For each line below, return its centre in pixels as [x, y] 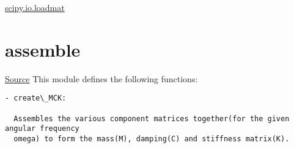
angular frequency [42, 129]
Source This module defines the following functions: [101, 78]
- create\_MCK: [36, 98]
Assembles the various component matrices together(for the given [152, 118]
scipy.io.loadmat [35, 7]
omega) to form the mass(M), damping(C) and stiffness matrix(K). [152, 139]
